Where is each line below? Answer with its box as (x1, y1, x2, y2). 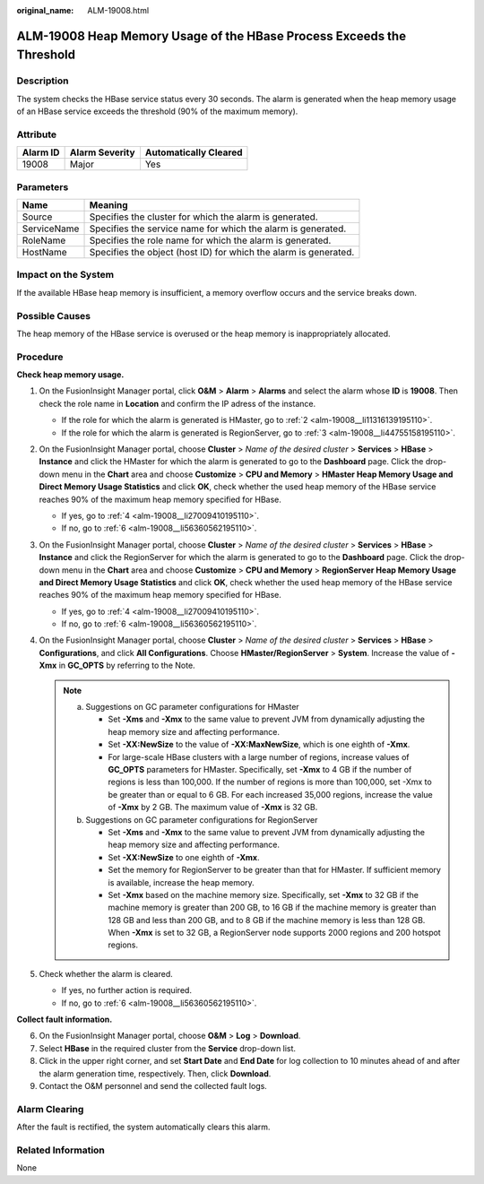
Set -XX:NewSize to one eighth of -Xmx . (108, 851, 260, 862)
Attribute (16, 128, 57, 141)
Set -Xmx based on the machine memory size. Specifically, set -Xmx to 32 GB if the (108, 889, 419, 900)
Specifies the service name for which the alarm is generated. (89, 222, 347, 235)
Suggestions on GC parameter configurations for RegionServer (85, 814, 318, 825)
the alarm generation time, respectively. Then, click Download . (39, 1067, 272, 1079)
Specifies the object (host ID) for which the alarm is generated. (89, 246, 355, 259)
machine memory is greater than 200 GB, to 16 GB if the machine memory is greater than (108, 902, 436, 913)
